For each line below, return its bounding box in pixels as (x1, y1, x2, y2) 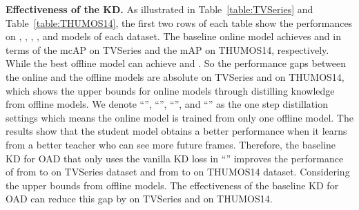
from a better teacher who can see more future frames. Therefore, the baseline (6, 137, 336, 151)
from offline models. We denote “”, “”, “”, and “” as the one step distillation (6, 97, 328, 111)
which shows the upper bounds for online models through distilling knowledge (6, 83, 335, 97)
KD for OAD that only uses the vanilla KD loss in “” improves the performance (6, 151, 344, 165)
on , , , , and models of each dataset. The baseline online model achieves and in (6, 29, 341, 44)
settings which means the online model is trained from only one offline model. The (6, 110, 353, 124)
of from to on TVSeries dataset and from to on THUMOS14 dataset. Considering (6, 164, 350, 179)
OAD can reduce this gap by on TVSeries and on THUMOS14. (6, 191, 273, 206)
